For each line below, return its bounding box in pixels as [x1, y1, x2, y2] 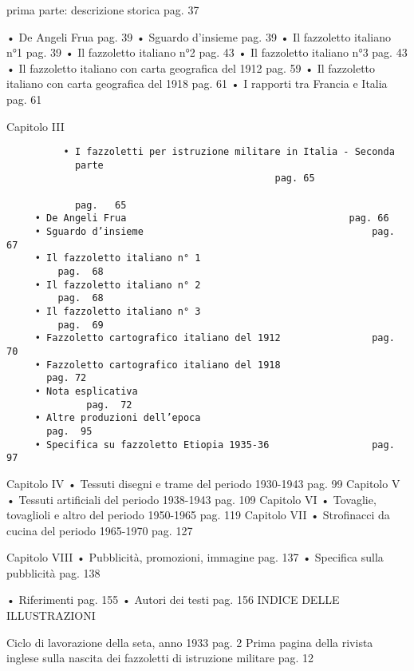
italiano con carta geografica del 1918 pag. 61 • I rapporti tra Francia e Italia [6, 75, 388, 92]
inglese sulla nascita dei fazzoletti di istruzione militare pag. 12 [6, 649, 313, 666]
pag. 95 [46, 425, 93, 437]
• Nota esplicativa [34, 385, 138, 397]
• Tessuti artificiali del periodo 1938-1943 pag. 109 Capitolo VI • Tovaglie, [6, 490, 377, 507]
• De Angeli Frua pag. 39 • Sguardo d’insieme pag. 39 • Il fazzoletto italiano [6, 28, 392, 45]
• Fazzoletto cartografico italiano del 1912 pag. [34, 332, 395, 344]
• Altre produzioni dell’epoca [34, 412, 201, 424]
